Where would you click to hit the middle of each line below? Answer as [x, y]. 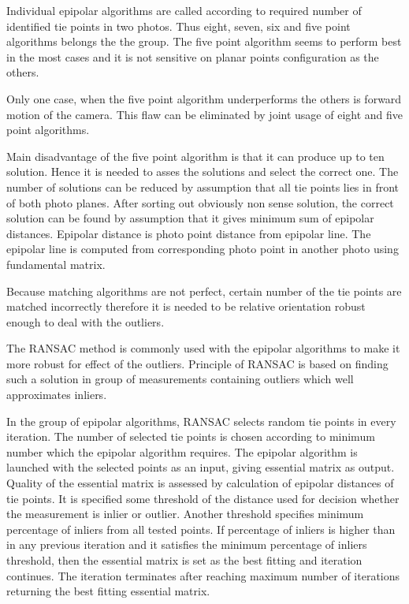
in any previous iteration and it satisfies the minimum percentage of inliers [187, 544]
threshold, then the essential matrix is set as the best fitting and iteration [184, 560]
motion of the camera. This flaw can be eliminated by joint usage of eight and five [205, 114]
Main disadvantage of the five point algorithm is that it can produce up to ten [195, 156]
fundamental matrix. [56, 264]
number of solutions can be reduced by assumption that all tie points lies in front [203, 186]
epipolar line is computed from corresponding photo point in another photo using [203, 249]
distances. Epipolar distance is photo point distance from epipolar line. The [189, 233]
